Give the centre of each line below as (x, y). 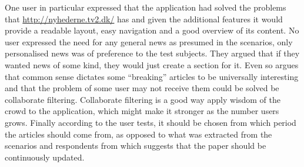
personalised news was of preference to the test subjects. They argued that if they (152, 53)
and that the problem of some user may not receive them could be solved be (142, 88)
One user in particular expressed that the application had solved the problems (146, 7)
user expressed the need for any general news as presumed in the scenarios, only (149, 41)
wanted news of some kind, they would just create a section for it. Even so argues (152, 64)
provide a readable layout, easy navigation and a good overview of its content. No (152, 30)
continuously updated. (45, 157)
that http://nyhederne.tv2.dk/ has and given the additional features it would (144, 19)
